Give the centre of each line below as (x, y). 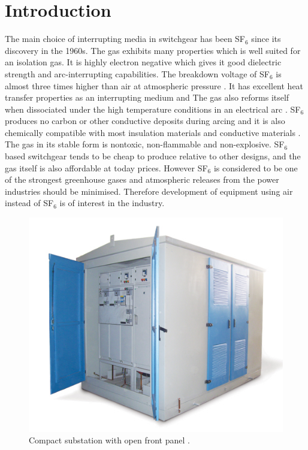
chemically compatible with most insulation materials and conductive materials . (153, 132)
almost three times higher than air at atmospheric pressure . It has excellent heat (154, 85)
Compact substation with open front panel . (109, 440)
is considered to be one (256, 167)
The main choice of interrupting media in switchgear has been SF (125, 39)
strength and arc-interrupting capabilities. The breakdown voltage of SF (137, 73)
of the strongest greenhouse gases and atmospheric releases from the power (142, 179)
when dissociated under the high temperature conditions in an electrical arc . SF (153, 109)
